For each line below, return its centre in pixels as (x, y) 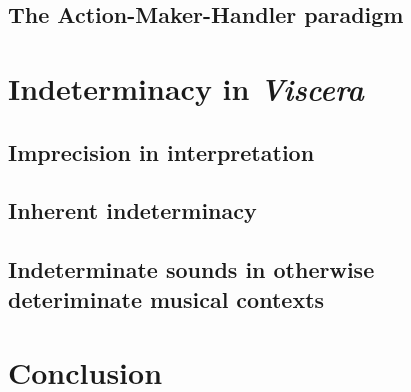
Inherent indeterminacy (132, 210)
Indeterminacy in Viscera (186, 88)
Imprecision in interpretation (161, 151)
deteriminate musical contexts (166, 298)
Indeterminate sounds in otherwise (191, 269)
